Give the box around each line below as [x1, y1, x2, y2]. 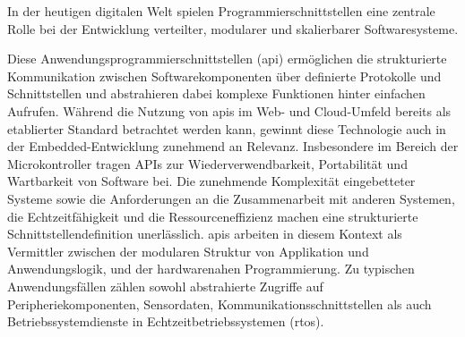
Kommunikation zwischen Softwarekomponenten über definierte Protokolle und [7, 66, 442, 85]
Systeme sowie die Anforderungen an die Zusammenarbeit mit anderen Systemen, [7, 189, 455, 207]
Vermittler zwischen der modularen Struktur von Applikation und [7, 241, 369, 260]
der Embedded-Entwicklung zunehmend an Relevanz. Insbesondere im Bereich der [7, 137, 459, 156]
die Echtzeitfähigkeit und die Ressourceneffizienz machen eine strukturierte [7, 206, 418, 225]
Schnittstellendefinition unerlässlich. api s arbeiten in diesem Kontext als [7, 224, 402, 243]
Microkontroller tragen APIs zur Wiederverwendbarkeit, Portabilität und [7, 154, 408, 173]
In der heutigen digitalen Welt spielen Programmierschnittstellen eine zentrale [7, 2, 435, 20]
